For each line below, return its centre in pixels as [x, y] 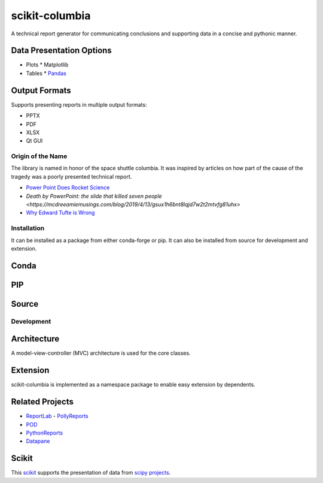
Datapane [38, 441]
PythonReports [44, 433]
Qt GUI [34, 141]
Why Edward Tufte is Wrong [60, 213]
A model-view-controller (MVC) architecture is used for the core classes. [101, 353]
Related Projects [42, 402]
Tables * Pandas [46, 73]
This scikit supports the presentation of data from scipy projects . [91, 473]
